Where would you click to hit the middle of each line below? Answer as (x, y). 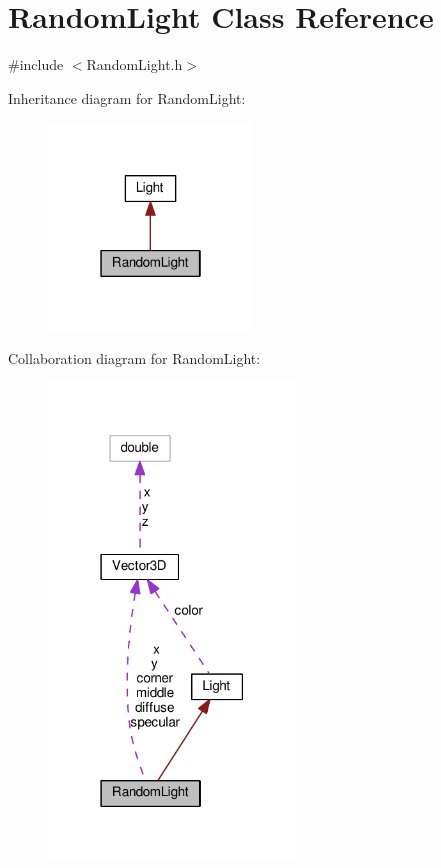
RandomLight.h (134, 64)
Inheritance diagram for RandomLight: (127, 97)
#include (36, 64)
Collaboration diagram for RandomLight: (134, 357)
